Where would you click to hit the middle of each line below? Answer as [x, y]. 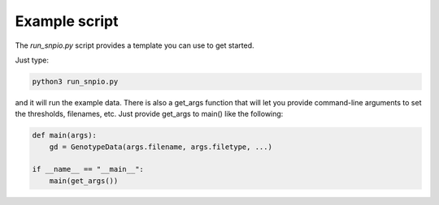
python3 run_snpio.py [75, 81]
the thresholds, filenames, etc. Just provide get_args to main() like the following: [149, 114]
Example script [67, 21]
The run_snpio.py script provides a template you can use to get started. [135, 45]
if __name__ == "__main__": [88, 169]
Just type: [32, 60]
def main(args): [65, 135]
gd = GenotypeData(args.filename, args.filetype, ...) [161, 147]
